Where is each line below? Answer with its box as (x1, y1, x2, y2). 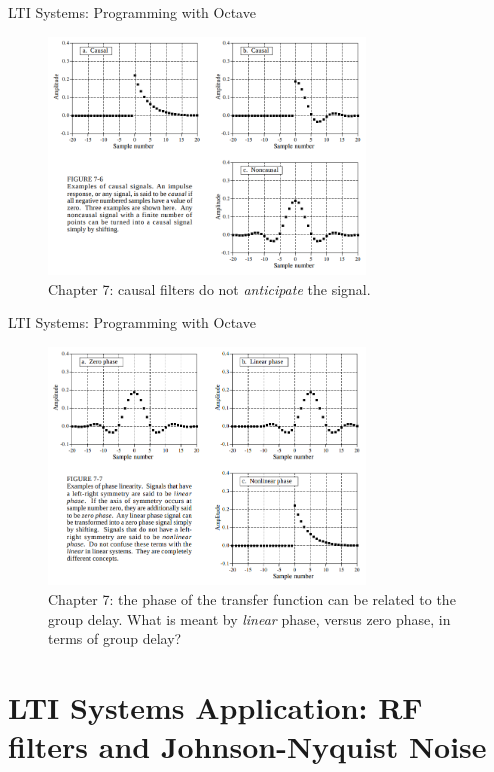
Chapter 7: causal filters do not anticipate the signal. (48, 278, 371, 299)
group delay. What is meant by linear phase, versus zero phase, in (48, 608, 451, 629)
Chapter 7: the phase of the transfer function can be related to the (48, 589, 456, 610)
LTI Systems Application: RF (8, 687, 423, 728)
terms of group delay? (48, 628, 182, 649)
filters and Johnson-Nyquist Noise (8, 726, 487, 767)
